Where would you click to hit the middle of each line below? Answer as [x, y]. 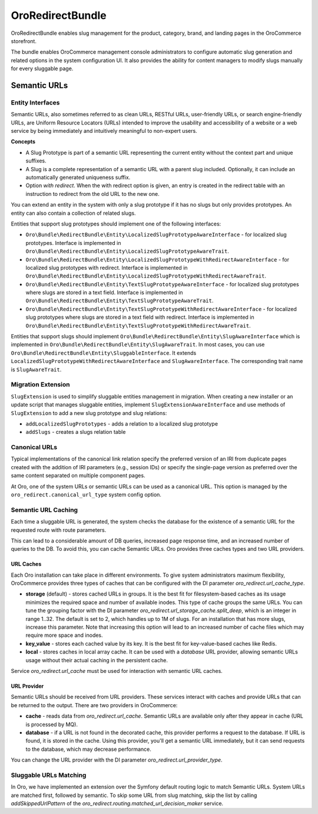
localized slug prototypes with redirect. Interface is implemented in [107, 267]
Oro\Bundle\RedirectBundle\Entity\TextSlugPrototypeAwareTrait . [120, 300]
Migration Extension [40, 385]
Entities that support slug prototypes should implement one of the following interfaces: [116, 224]
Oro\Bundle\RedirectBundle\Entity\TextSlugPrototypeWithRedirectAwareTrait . [138, 325]
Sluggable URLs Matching [49, 775]
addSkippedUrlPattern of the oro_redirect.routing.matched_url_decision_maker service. [117, 803]
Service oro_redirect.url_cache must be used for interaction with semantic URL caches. [117, 671]
